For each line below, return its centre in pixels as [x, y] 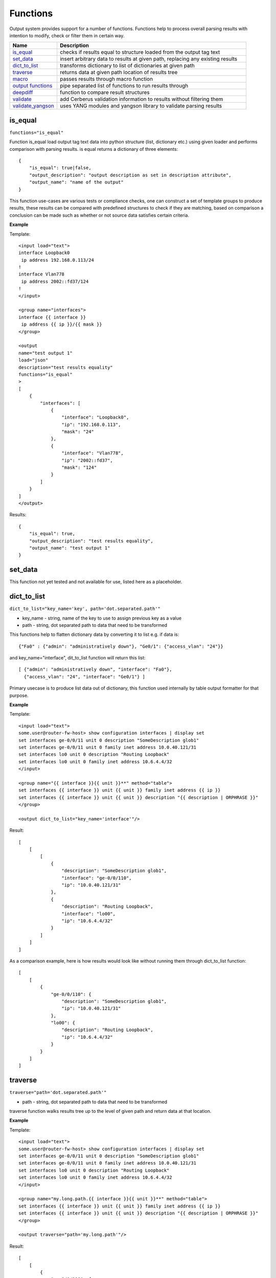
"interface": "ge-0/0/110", [97, 878]
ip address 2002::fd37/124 [55, 281]
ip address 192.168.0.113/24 [58, 260]
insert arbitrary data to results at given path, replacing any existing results [148, 59]
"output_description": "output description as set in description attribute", [130, 175]
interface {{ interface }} [52, 317]
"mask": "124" [79, 467]
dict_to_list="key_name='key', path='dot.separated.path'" [85, 609]
